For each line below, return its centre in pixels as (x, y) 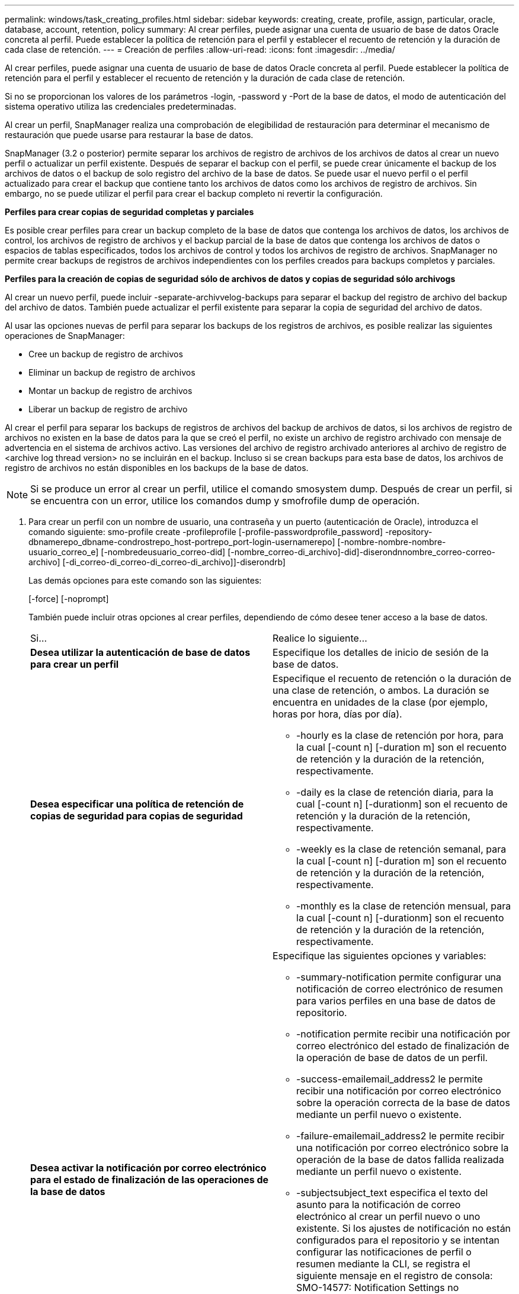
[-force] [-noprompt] (69, 599)
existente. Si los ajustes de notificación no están (404, 1228)
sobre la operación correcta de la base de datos (403, 1103)
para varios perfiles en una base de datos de (396, 1001)
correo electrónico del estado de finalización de (403, 1046)
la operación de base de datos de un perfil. (392, 1058)
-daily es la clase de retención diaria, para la (395, 792)
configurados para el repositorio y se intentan (398, 1240)
